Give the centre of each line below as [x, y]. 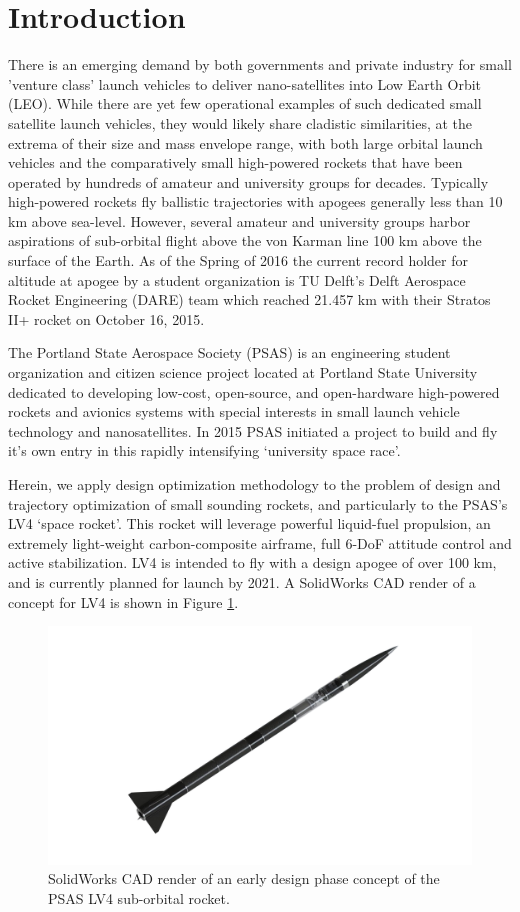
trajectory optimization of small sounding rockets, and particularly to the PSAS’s [258, 503]
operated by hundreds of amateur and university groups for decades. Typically [248, 181]
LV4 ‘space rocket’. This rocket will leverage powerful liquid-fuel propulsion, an [249, 523]
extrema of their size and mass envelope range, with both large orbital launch [245, 142]
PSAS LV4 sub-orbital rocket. [139, 897]
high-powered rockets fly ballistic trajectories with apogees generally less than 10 [255, 201]
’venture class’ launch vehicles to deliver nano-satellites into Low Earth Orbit [245, 83]
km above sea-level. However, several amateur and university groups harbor [239, 220]
